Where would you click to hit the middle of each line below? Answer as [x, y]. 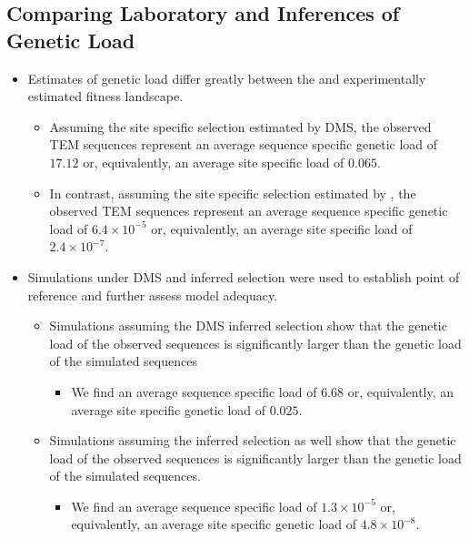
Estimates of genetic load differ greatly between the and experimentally [227, 78]
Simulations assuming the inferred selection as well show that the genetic [253, 440]
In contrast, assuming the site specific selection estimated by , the [233, 193]
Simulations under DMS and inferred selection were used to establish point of [244, 276]
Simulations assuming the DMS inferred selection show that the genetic [248, 325]
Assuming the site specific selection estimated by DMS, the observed [240, 126]
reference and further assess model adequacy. [153, 295]
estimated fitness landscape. [105, 96]
